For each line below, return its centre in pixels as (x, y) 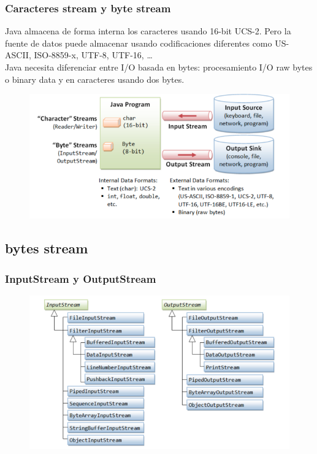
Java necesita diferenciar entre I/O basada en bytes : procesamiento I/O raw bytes (159, 67)
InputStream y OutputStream (81, 278)
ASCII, (18, 55)
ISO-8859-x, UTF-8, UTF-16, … (93, 55)
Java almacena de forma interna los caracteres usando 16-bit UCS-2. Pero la (148, 31)
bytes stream (47, 248)
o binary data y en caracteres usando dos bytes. (95, 79)
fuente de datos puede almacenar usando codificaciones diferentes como (139, 43)
